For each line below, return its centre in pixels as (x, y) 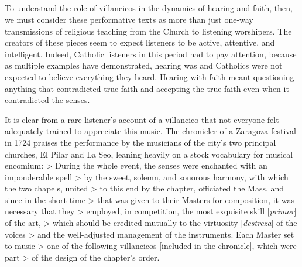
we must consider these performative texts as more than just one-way (129, 19)
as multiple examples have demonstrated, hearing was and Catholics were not (144, 65)
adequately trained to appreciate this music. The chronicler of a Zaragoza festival (150, 131)
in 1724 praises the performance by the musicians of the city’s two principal (140, 142)
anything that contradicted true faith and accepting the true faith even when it (147, 88)
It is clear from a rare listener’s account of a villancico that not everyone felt (142, 119)
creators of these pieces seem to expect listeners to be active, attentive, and (140, 42)
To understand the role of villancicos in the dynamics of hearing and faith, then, (149, 8)
